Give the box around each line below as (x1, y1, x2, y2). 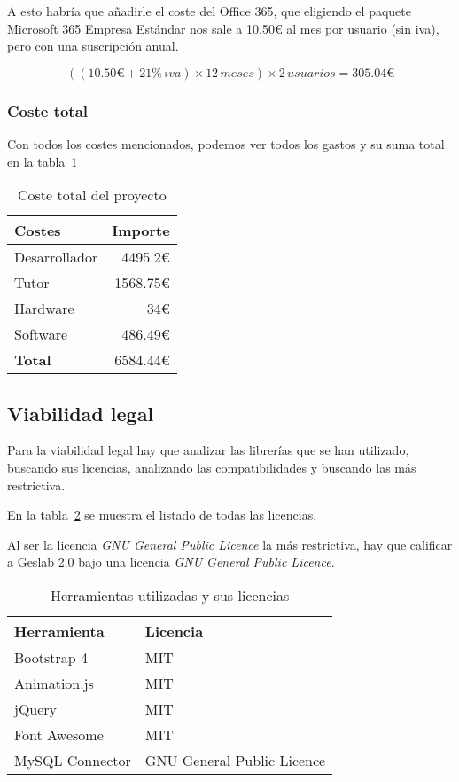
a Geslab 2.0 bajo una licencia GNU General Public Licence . (7, 552, 335, 571)
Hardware (14, 298, 74, 319)
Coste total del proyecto (18, 184, 167, 206)
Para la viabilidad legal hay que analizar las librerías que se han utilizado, (7, 441, 409, 459)
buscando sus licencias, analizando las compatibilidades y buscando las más (7, 457, 416, 476)
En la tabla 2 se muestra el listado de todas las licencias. (7, 505, 317, 524)
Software (14, 324, 68, 345)
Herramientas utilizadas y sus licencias (50, 584, 290, 606)
